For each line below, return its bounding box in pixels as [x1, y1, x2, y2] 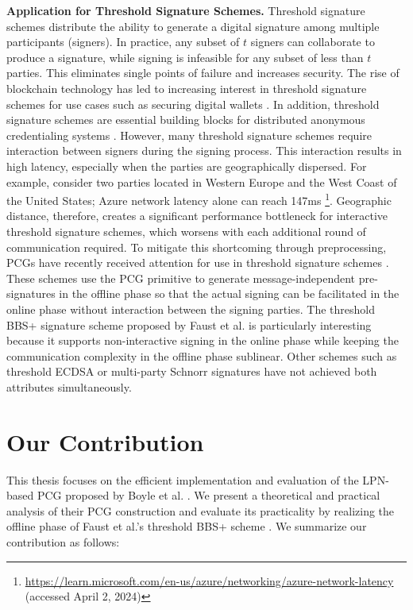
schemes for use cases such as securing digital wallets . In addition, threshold [6, 95, 380, 112]
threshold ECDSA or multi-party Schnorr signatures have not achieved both [6, 363, 377, 380]
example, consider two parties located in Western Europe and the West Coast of [6, 173, 397, 190]
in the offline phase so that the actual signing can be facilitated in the [59, 285, 399, 302]
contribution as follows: [6, 534, 120, 550]
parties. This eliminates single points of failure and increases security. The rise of [6, 64, 399, 81]
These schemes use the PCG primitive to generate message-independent [6, 269, 356, 286]
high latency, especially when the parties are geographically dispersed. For [6, 157, 367, 174]
